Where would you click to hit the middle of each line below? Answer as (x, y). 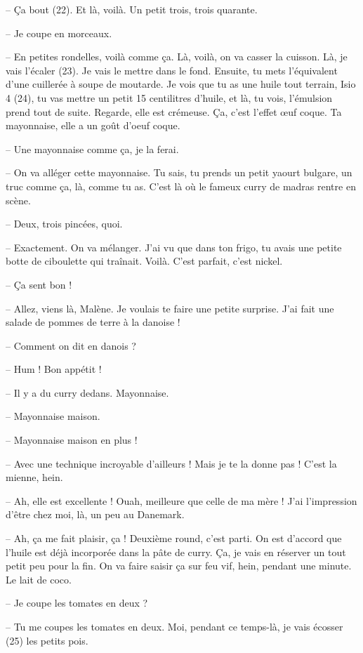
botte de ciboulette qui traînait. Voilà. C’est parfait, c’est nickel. (144, 261)
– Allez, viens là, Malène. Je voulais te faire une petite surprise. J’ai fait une (170, 308)
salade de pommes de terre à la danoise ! (93, 322)
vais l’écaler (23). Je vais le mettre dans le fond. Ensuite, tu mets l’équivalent (172, 70)
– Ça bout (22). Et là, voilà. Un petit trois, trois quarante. (132, 9)
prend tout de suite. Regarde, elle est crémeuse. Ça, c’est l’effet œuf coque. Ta (174, 111)
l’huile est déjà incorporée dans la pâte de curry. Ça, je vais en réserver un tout (176, 552)
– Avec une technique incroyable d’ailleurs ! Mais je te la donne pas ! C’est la (171, 463)
